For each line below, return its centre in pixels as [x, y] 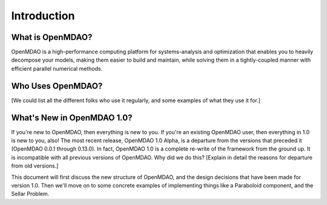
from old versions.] [35, 166]
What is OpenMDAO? [52, 37]
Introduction [43, 16]
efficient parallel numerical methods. [57, 68]
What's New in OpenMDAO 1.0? [72, 118]
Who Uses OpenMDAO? [57, 86]
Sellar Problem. [30, 194]
